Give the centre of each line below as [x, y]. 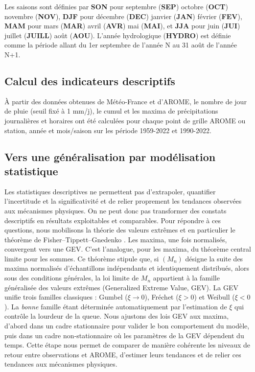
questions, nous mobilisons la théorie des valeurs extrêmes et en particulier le [120, 230]
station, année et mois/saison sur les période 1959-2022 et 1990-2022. [108, 130]
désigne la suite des [214, 258]
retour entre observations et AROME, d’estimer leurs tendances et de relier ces [123, 354]
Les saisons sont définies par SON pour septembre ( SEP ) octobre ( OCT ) [116, 6]
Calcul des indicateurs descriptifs [90, 81]
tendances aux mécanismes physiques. [61, 364]
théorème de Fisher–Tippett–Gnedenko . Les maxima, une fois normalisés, [116, 239]
